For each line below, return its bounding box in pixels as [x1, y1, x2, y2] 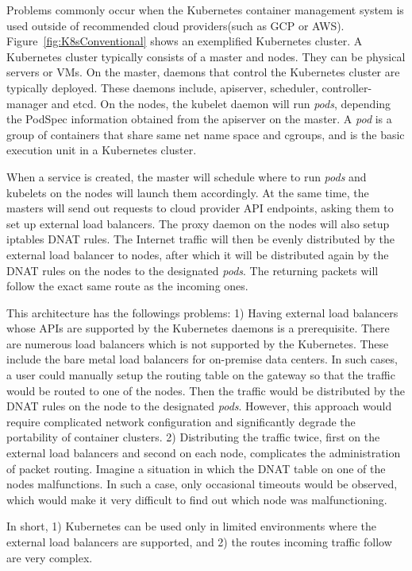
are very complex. [6, 549, 93, 565]
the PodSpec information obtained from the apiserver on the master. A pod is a [6, 111, 392, 127]
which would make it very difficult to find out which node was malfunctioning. [6, 491, 387, 507]
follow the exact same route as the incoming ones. [6, 278, 248, 294]
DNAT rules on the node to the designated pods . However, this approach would [6, 398, 392, 414]
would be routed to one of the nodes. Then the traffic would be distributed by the [6, 382, 405, 398]
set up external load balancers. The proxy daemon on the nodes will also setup [6, 215, 390, 231]
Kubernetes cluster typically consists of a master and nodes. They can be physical [6, 48, 406, 64]
